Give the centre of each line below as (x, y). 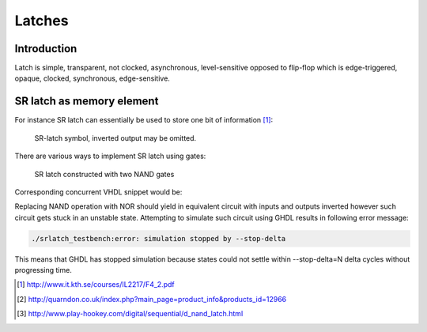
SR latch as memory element (87, 102)
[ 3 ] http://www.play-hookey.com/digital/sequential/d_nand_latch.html (130, 314)
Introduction (46, 49)
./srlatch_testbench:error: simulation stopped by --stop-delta (159, 238)
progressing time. (43, 270)
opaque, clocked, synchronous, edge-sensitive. (92, 78)
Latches (42, 21)
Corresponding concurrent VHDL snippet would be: (98, 192)
